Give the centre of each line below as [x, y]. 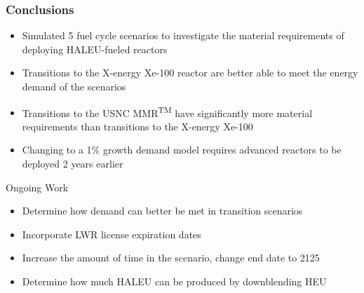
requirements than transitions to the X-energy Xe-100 [137, 126]
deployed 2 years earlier [73, 164]
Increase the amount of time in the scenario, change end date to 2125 [171, 258]
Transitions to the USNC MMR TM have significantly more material [167, 111]
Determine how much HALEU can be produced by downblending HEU [174, 281]
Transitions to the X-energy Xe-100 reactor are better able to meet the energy [190, 73]
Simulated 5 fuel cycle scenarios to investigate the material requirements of [183, 35]
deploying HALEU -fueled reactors [95, 49]
